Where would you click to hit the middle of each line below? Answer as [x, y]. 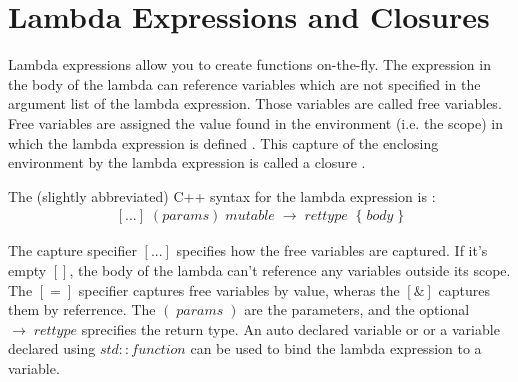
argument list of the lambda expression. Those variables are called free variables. [255, 103]
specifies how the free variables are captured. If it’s [332, 250]
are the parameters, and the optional [357, 309]
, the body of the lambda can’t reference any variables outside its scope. [290, 269]
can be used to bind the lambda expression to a [336, 348]
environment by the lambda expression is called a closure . [187, 162]
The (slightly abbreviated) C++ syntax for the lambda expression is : [222, 195]
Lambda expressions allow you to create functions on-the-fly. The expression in [249, 64]
